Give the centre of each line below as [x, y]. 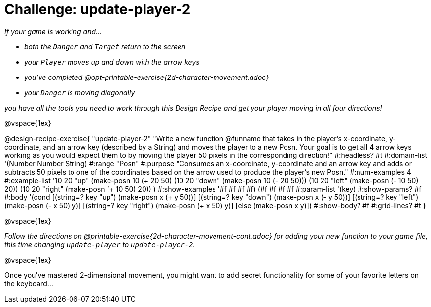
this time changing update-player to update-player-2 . [100, 244]
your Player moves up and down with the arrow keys [112, 62]
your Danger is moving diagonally [80, 92]
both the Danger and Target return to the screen [105, 46]
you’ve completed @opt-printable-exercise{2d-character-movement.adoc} [147, 77]
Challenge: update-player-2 [98, 9]
